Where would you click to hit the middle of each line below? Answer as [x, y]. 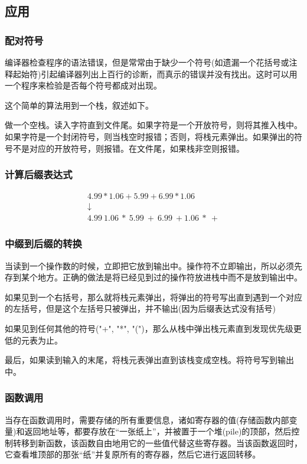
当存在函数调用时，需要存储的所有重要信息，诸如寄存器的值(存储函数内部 [147, 419]
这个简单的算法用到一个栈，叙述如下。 [79, 105]
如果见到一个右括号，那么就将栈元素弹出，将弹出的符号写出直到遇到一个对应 [153, 297]
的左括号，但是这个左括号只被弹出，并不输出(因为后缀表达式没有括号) [140, 308]
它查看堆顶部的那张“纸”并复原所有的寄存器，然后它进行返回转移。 [133, 454]
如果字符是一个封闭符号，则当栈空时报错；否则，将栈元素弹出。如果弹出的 [149, 136]
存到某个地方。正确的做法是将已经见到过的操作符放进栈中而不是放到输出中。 [153, 277]
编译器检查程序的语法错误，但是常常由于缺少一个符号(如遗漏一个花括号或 [147, 62]
